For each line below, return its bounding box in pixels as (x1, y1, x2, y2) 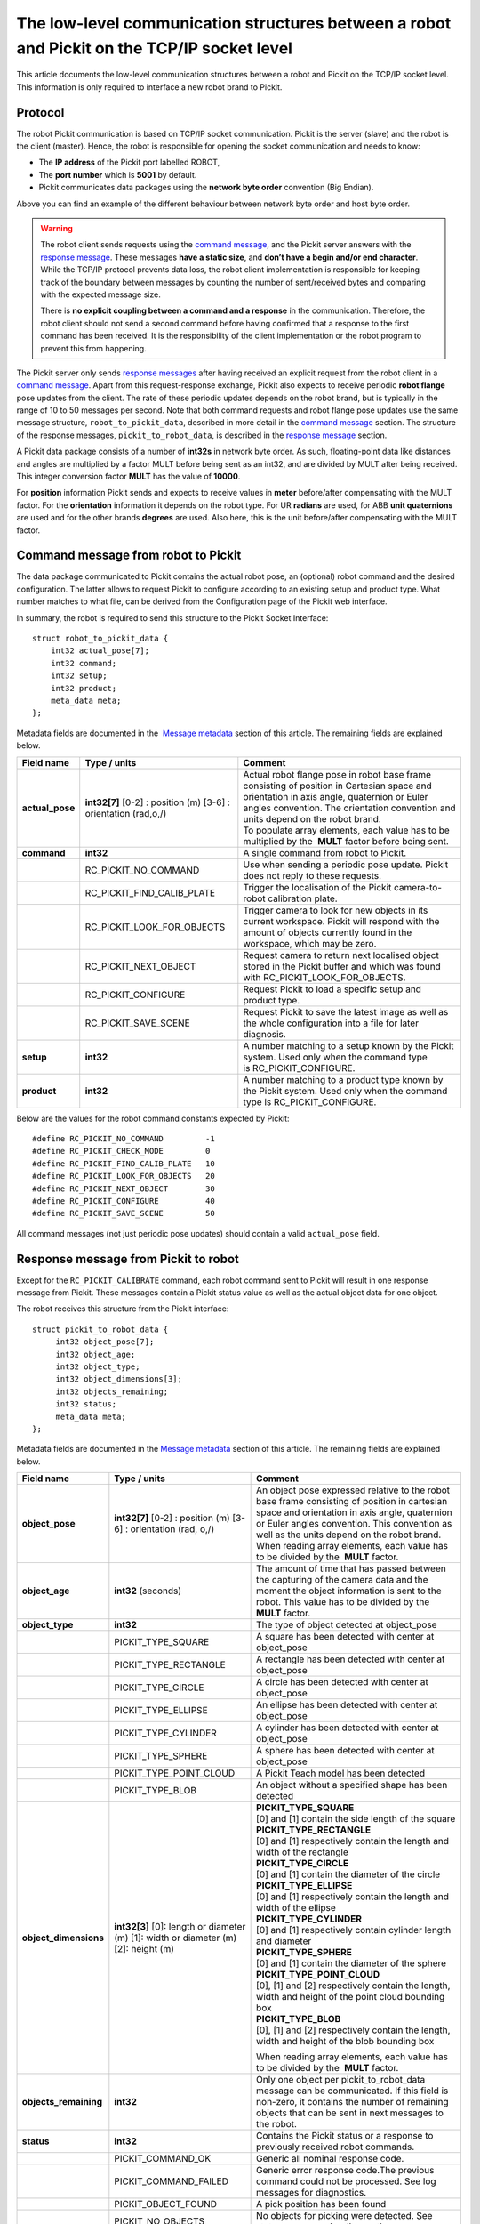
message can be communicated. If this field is (256, 2084, 449, 2097)
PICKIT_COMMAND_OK (114, 2153, 212, 2165)
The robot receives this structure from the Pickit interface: (16, 1303, 229, 1314)
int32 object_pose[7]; (55, 1337, 155, 1347)
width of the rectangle (256, 1846, 348, 1858)
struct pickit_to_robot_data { (32, 1324, 169, 1334)
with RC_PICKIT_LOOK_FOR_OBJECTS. (243, 971, 406, 983)
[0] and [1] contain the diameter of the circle (256, 1868, 441, 1881)
